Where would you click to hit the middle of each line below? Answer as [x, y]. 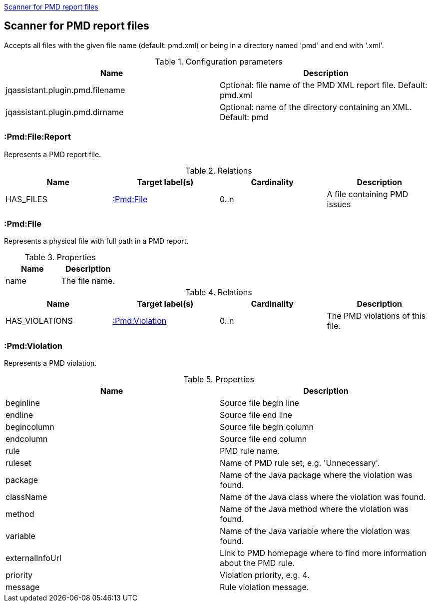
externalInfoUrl [33, 558]
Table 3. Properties [60, 257]
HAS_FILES [26, 199]
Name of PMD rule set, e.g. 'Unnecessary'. [300, 463]
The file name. [88, 281]
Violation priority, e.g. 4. [265, 575]
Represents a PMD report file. [53, 154]
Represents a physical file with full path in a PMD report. [96, 241]
